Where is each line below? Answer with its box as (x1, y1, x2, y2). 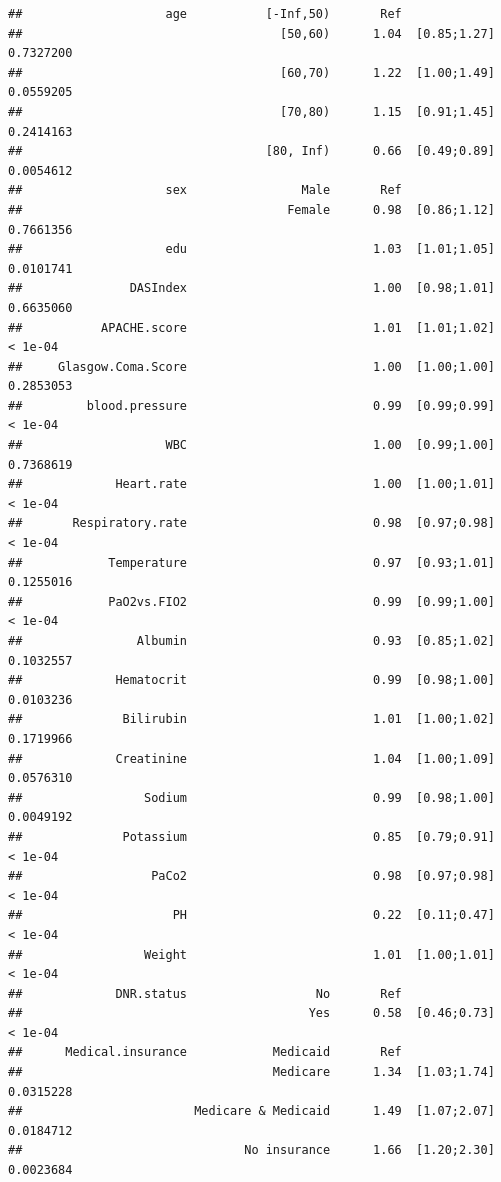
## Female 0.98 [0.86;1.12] (8, 202, 495, 217)
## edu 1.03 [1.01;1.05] (8, 242, 495, 257)
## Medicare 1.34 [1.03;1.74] (8, 1065, 495, 1080)
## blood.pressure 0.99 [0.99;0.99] (8, 398, 495, 413)
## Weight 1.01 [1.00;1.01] (8, 947, 495, 962)
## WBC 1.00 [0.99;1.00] (8, 438, 495, 453)
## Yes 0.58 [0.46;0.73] (8, 1006, 495, 1021)
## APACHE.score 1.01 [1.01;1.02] (8, 320, 495, 335)
